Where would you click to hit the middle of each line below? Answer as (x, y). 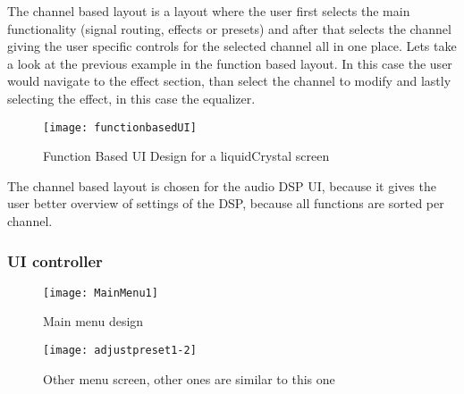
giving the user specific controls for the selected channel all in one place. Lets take (232, 46)
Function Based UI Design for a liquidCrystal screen (186, 156)
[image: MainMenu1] (101, 293)
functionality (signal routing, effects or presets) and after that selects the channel (229, 28)
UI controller (55, 260)
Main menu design (93, 321)
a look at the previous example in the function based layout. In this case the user (230, 63)
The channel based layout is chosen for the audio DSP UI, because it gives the (222, 185)
